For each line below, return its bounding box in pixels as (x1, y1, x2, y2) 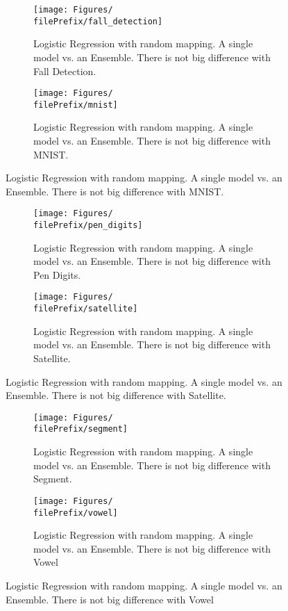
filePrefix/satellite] (33, 304, 138, 314)
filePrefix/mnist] (33, 99, 118, 110)
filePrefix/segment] (33, 424, 128, 434)
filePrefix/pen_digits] (33, 220, 143, 231)
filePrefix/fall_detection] (33, 16, 163, 26)
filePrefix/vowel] (33, 507, 118, 518)
